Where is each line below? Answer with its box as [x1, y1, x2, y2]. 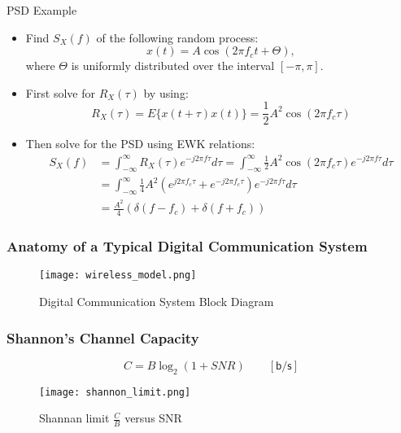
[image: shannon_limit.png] [39, 386, 191, 398]
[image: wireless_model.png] [39, 269, 197, 282]
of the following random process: [96, 28, 259, 46]
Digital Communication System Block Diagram [39, 293, 274, 309]
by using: [143, 84, 189, 101]
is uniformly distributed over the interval [71, 57, 275, 74]
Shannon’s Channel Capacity [7, 327, 199, 348]
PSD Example [7, 2, 77, 18]
